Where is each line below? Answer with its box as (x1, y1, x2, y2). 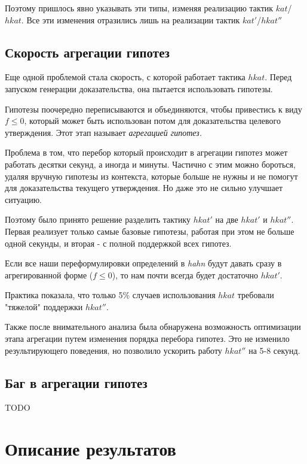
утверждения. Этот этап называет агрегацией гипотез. (5, 126, 202, 138)
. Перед (265, 71, 292, 83)
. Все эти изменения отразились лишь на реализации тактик (21, 13, 240, 26)
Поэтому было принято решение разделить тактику (5, 213, 191, 226)
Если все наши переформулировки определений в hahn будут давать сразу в (5, 257, 282, 269)
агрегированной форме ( (5, 268, 93, 281)
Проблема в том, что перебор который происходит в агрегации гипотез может (5, 146, 288, 159)
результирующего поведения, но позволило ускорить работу (5, 344, 222, 356)
